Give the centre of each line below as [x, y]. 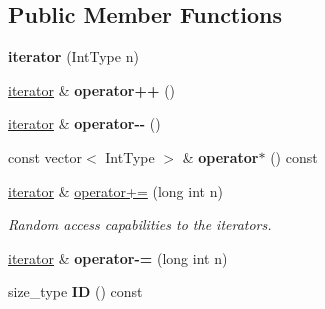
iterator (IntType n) [73, 56]
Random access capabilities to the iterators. [140, 224]
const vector [45, 156]
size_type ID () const [75, 291]
